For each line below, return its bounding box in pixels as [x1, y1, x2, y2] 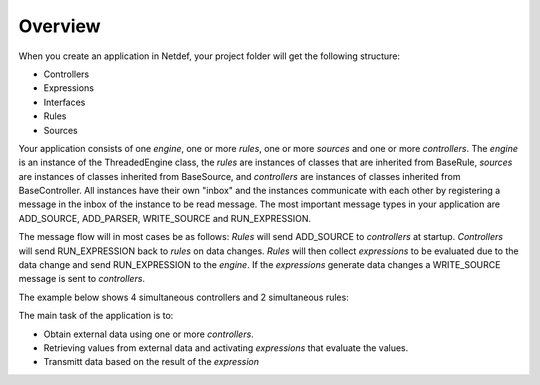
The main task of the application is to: [18, 310, 174, 322]
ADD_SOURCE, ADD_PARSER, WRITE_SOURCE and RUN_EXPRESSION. [18, 212, 312, 224]
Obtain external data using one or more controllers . [43, 328, 254, 340]
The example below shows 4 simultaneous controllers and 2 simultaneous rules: [18, 291, 349, 303]
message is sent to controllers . [18, 273, 145, 285]
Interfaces [43, 96, 86, 108]
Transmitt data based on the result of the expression [43, 356, 260, 368]
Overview [18, 15, 101, 37]
